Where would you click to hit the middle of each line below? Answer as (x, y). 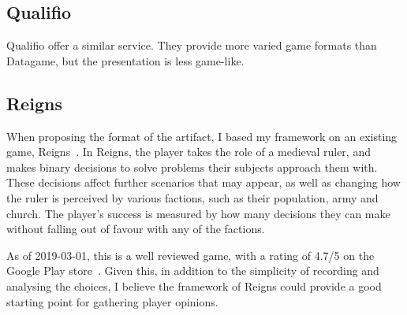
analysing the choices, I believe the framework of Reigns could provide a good (194, 285)
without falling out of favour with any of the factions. (136, 229)
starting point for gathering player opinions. (112, 301)
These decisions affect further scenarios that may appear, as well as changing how (203, 182)
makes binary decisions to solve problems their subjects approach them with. (192, 167)
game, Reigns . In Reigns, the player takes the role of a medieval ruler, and (189, 152)
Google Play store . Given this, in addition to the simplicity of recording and (193, 271)
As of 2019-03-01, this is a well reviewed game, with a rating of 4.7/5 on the (190, 255)
